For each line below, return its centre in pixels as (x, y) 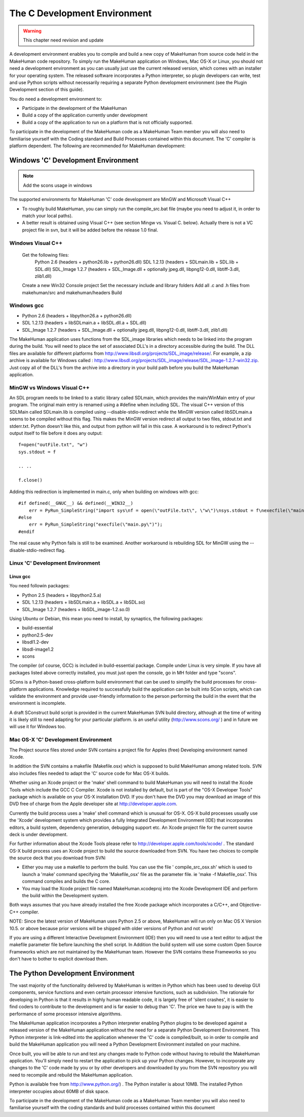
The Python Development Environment (72, 973)
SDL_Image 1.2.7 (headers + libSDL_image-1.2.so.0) (76, 609)
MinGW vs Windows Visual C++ (49, 387)
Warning (32, 31)
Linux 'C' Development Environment (55, 563)
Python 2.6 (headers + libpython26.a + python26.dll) (77, 315)
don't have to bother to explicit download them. (59, 959)
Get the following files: (46, 255)
